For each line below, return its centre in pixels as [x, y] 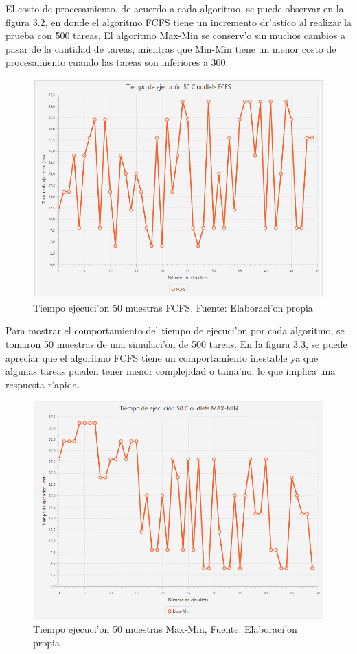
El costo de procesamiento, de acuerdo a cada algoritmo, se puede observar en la [175, 8]
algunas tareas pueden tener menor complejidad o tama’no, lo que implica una [171, 371]
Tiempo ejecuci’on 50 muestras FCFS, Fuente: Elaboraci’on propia [173, 307]
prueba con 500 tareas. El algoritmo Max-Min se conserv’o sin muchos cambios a [176, 35]
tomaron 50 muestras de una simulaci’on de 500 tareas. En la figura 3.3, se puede [176, 344]
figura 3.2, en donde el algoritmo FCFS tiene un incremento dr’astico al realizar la [178, 22]
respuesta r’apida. [43, 384]
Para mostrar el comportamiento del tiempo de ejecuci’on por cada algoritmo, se [175, 330]
